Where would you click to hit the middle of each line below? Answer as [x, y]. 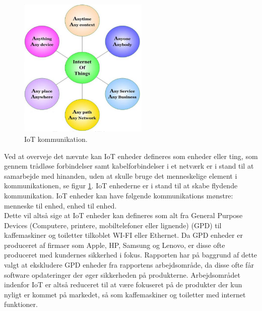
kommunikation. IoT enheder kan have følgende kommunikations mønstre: [119, 195]
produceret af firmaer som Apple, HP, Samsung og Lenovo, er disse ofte [115, 245]
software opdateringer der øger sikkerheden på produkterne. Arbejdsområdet [122, 274]
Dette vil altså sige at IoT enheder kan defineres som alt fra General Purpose [123, 215]
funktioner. [21, 304]
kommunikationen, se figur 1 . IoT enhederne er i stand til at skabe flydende [121, 186]
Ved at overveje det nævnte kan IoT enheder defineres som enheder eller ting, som [131, 156]
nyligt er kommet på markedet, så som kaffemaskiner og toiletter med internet [125, 294]
